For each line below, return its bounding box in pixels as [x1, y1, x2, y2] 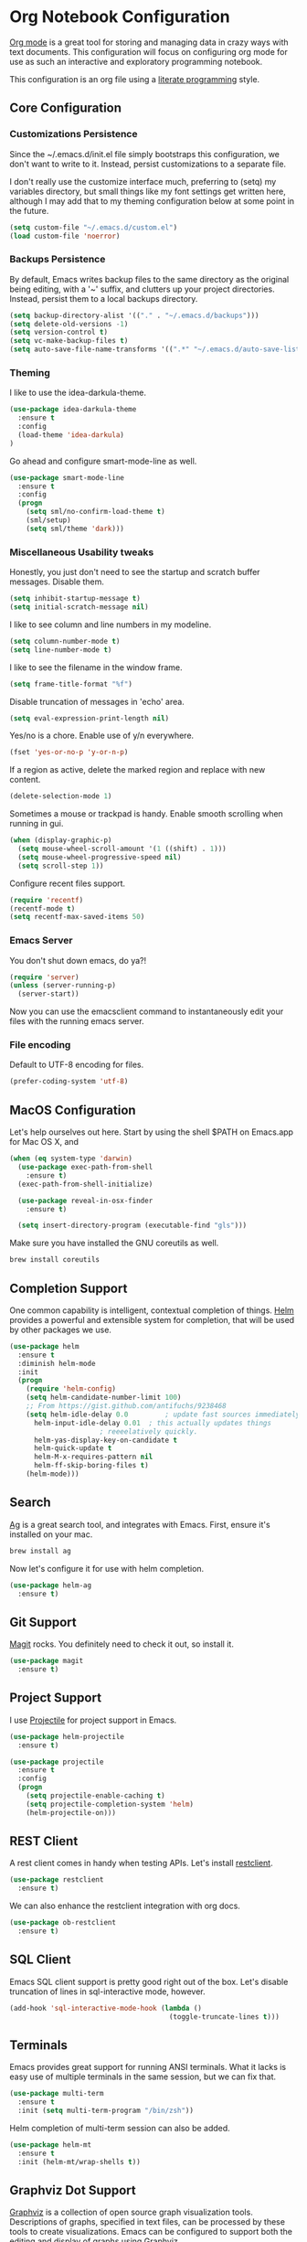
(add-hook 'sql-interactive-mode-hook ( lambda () [9, 2003, 203, 2012]
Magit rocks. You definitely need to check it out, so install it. [9, 1639, 235, 1649]
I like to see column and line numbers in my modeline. [9, 619, 212, 630]
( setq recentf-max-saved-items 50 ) [9, 913, 145, 922]
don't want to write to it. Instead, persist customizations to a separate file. [9, 158, 286, 169]
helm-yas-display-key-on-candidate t [33, 1436, 178, 1445]
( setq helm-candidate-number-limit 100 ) [26, 1393, 182, 1403]
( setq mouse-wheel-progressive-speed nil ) [17, 852, 182, 861]
